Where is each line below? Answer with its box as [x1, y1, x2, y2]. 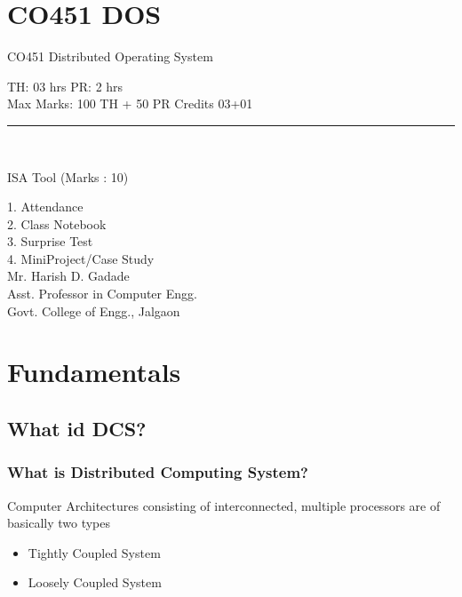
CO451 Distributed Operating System [7, 47, 213, 66]
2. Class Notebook [7, 214, 107, 233]
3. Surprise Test [7, 232, 93, 251]
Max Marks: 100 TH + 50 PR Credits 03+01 [7, 94, 253, 113]
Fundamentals [7, 354, 181, 390]
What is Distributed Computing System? [7, 461, 308, 483]
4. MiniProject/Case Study [7, 249, 155, 267]
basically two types [7, 513, 111, 532]
